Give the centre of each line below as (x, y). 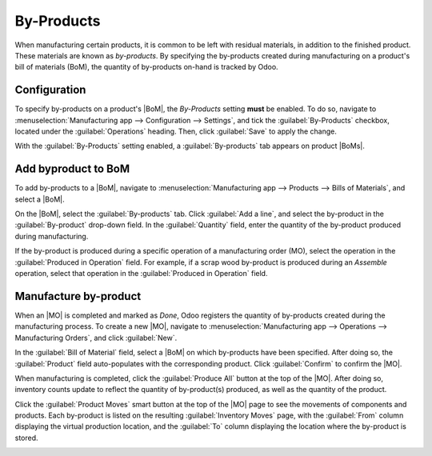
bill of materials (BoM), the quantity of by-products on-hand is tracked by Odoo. (147, 67)
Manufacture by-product (78, 296)
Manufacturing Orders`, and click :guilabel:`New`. (96, 338)
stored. (27, 438)
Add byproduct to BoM (72, 169)
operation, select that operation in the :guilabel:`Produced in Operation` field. (141, 274)
